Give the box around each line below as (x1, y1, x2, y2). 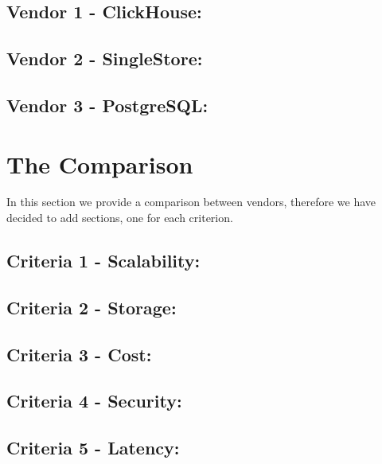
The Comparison (6, 147, 193, 180)
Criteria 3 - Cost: (6, 341, 152, 366)
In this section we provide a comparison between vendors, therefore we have (6, 193, 376, 210)
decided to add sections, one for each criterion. (6, 209, 233, 226)
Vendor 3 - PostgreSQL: (6, 92, 209, 117)
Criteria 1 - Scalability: (6, 248, 201, 273)
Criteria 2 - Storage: (6, 294, 177, 319)
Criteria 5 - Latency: (6, 435, 180, 460)
